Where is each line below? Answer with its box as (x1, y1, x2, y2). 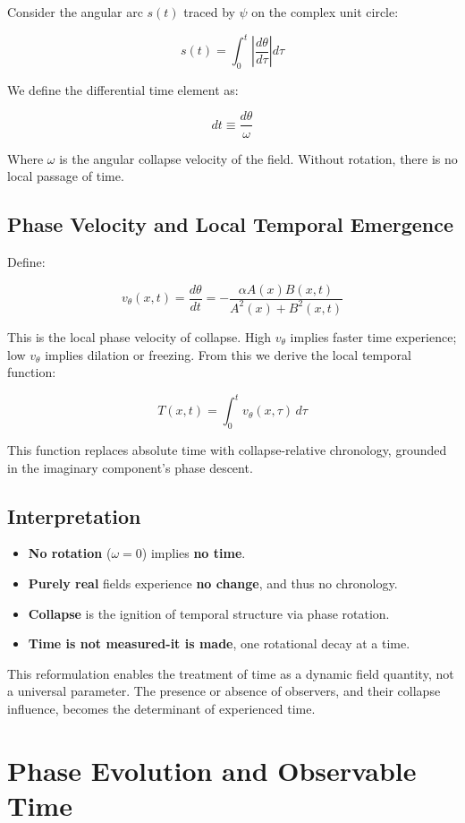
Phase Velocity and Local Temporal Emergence (7, 210, 454, 238)
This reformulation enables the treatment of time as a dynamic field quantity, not (7, 664, 454, 682)
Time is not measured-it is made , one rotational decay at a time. (28, 634, 410, 653)
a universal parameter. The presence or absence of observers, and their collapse (7, 682, 441, 700)
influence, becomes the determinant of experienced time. (7, 699, 316, 717)
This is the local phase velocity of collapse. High (7, 327, 272, 346)
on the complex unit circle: (251, 3, 399, 21)
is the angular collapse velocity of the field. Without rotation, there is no (59, 149, 458, 167)
